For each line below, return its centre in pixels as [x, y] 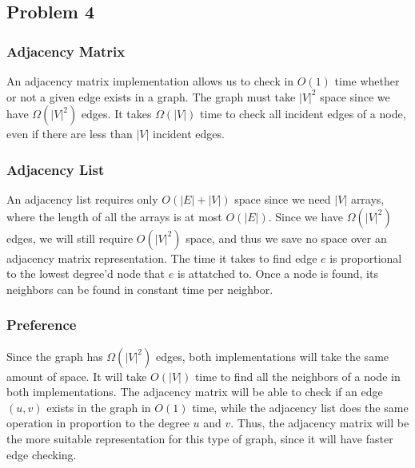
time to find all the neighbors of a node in [297, 376]
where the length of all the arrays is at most [114, 216]
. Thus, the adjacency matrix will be [320, 423]
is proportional [366, 258]
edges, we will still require [70, 238]
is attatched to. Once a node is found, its [277, 274]
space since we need [283, 199]
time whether [367, 81]
